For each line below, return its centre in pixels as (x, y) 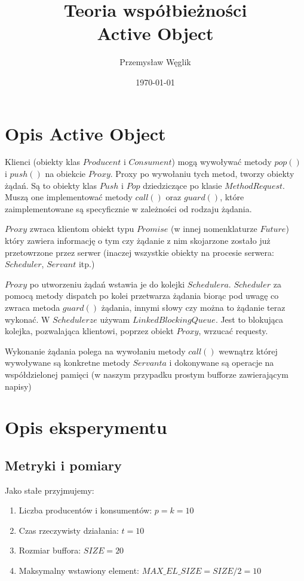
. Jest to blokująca (249, 319)
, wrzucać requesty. (233, 331)
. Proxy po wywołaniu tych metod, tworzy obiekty (202, 174)
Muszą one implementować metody (69, 197)
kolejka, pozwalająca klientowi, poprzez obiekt (89, 331)
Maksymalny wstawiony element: (79, 571)
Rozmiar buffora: (50, 550)
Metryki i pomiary (63, 465)
